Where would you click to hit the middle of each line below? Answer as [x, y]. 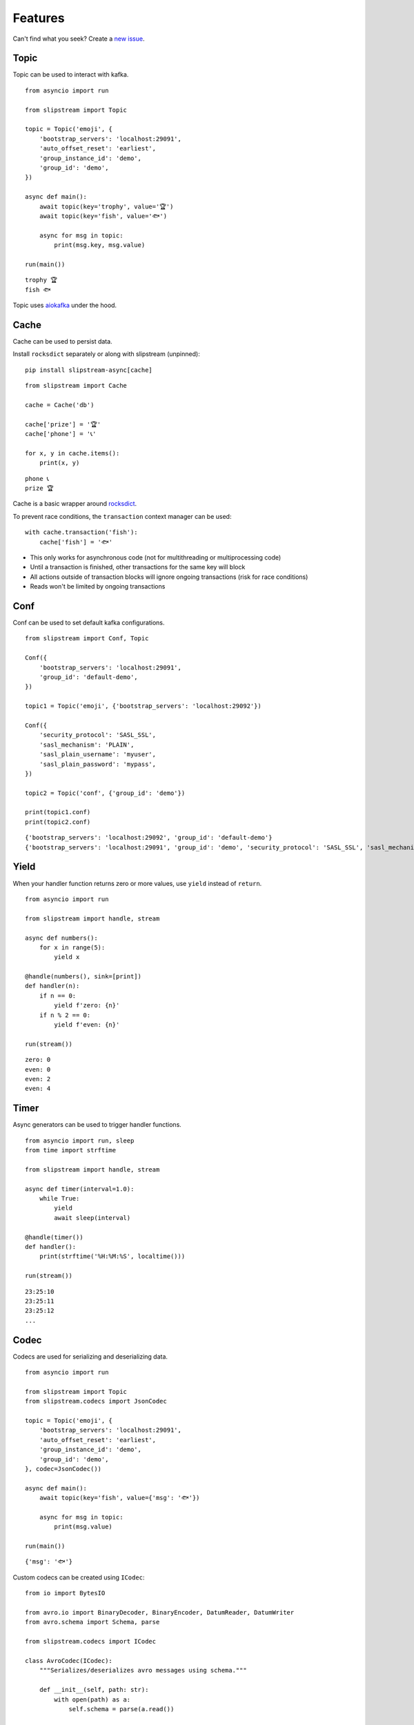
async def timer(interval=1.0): [80, 1189]
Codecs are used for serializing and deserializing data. [90, 1357]
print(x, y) [59, 463]
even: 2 [38, 1079]
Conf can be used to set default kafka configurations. [89, 623]
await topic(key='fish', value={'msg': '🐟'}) [119, 1498]
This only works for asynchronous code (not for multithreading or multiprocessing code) [156, 557]
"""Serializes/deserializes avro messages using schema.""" [143, 1670]
